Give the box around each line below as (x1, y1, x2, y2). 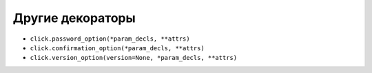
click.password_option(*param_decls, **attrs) (30, 34, 190, 43)
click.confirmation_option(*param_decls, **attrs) (30, 44, 205, 52)
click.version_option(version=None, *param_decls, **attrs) (30, 54, 238, 62)
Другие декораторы (12, 10, 136, 25)
